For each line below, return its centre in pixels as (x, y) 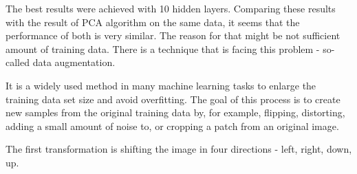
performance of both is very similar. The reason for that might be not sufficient (173, 35)
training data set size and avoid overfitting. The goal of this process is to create (173, 99)
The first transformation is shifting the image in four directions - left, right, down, (179, 149)
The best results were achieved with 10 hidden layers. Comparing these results (171, 8)
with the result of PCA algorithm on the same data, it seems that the (153, 22)
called (18, 62)
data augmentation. (74, 62)
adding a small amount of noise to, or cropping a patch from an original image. (172, 126)
